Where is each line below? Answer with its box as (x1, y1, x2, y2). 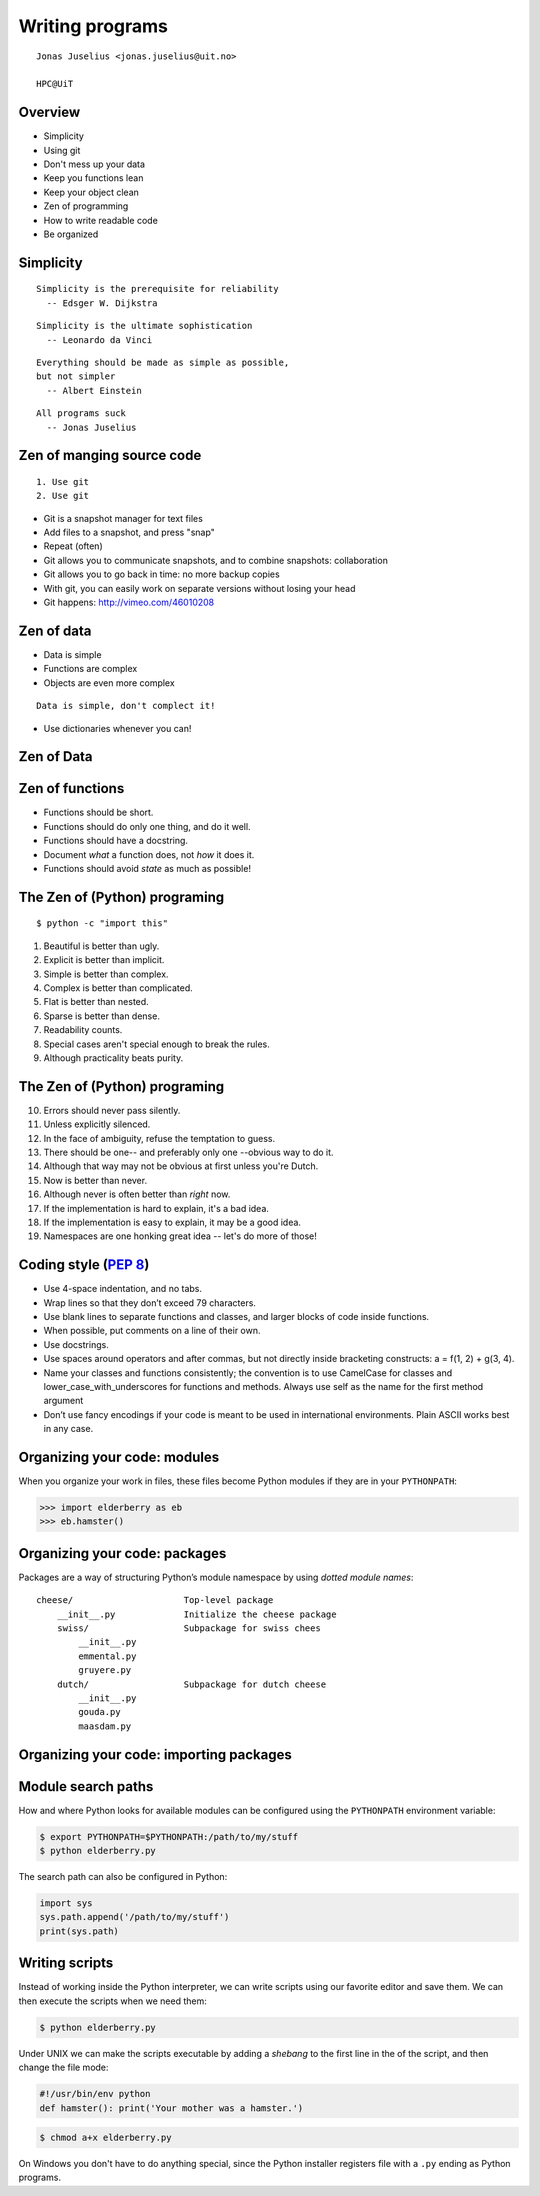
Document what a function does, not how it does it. (43, 848, 255, 860)
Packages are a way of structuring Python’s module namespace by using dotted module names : (18, 1571, 414, 1583)
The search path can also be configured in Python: (18, 1871, 228, 1883)
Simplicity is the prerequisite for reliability (36, 283, 279, 295)
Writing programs (18, 15, 169, 37)
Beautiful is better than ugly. (43, 940, 160, 952)
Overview (18, 104, 81, 121)
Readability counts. (43, 1024, 123, 1036)
